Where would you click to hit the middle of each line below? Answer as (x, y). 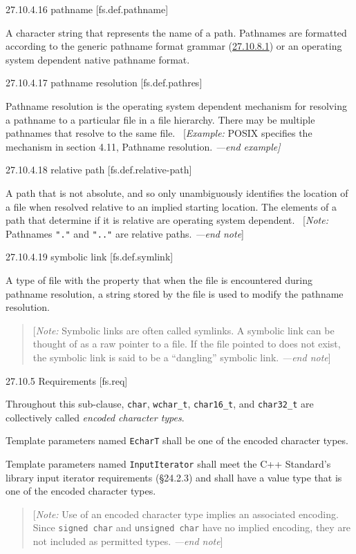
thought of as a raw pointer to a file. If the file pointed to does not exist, (187, 344)
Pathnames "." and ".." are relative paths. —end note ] (125, 233)
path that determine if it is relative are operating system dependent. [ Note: (167, 220)
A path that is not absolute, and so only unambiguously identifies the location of (177, 192)
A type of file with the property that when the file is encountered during (159, 279)
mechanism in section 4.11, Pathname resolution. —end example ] (143, 146)
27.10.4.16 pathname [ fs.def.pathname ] (87, 9)
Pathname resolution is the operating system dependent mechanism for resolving (176, 105)
